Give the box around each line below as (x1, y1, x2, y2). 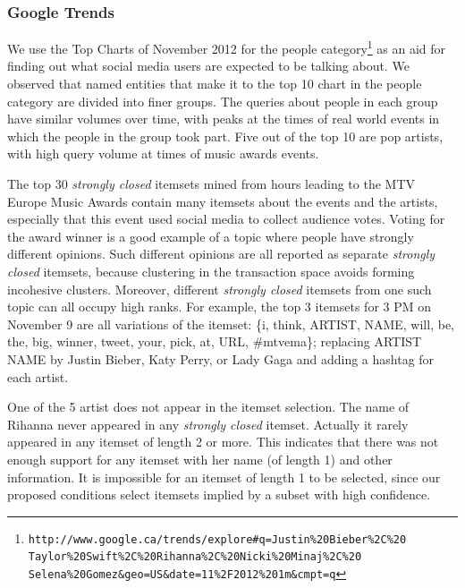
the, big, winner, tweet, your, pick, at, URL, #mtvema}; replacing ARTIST (7, 332, 422, 351)
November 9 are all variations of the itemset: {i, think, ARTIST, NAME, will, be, (7, 314, 454, 333)
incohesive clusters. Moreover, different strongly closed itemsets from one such (7, 279, 432, 298)
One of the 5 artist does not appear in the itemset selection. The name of (7, 397, 410, 416)
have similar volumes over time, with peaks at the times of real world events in (7, 109, 440, 128)
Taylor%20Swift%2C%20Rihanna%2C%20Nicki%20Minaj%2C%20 (28, 550, 362, 564)
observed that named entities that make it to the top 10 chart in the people (7, 74, 422, 93)
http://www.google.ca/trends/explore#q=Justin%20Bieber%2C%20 (28, 533, 407, 546)
